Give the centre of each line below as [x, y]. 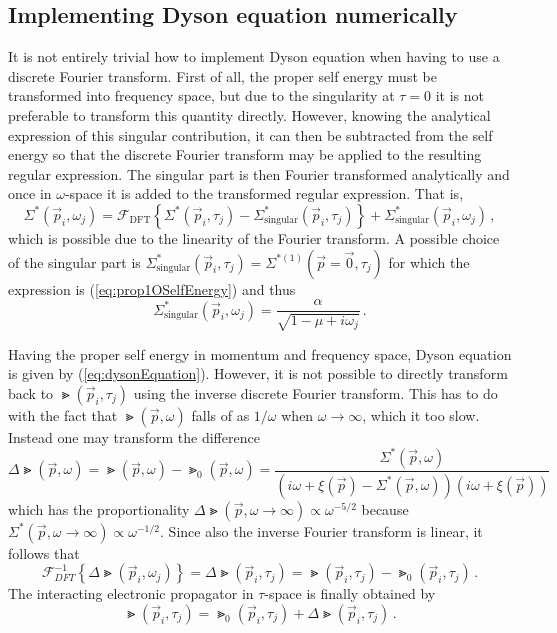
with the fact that [63, 414]
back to [31, 392]
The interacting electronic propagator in [131, 593]
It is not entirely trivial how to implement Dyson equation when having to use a [254, 56]
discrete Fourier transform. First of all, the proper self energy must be [222, 75]
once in [30, 193]
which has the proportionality [99, 508]
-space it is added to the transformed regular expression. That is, [264, 193]
